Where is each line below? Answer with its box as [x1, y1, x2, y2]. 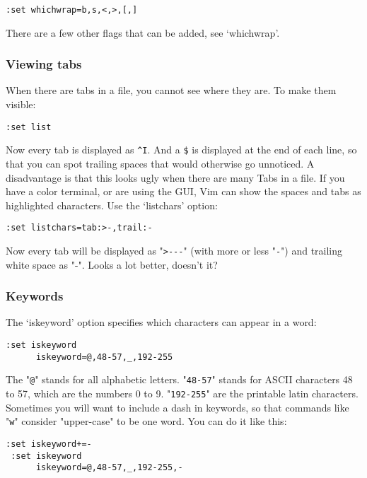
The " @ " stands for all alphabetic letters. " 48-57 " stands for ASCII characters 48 [6, 372, 353, 387]
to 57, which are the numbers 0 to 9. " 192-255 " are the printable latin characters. [6, 386, 359, 401]
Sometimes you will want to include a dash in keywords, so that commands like [6, 400, 349, 414]
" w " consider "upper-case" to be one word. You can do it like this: [6, 414, 287, 429]
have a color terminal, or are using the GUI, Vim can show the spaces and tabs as [6, 184, 361, 199]
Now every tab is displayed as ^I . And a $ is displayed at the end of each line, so [6, 142, 357, 157]
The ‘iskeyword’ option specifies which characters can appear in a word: [6, 315, 317, 330]
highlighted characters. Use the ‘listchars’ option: [6, 197, 218, 212]
